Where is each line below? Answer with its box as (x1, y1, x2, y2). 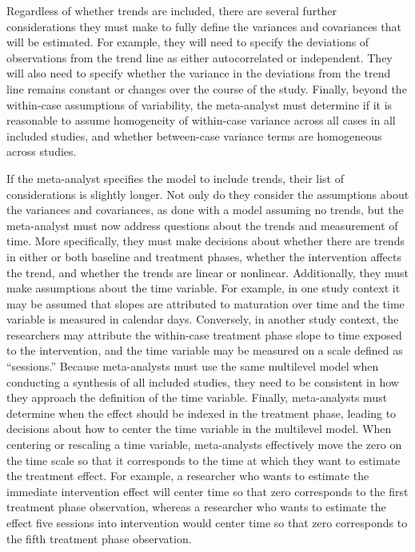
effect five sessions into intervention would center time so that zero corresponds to (6, 514, 408, 530)
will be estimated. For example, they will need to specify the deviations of (6, 34, 369, 50)
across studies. (6, 143, 77, 160)
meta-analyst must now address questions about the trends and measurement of (6, 216, 398, 233)
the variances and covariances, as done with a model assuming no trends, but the (6, 201, 404, 218)
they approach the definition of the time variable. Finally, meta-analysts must (6, 389, 388, 406)
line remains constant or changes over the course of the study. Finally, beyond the (6, 80, 407, 97)
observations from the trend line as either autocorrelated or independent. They (6, 49, 393, 66)
